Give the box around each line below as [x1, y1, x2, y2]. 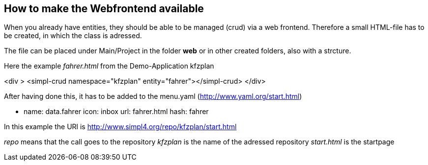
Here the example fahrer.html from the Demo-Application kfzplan [4, 62, 214, 71]
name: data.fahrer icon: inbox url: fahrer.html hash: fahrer [24, 107, 209, 116]
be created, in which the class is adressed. [4, 31, 142, 40]
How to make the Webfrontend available [4, 2, 204, 15]
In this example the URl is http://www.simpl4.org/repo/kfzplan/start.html [4, 122, 237, 131]
